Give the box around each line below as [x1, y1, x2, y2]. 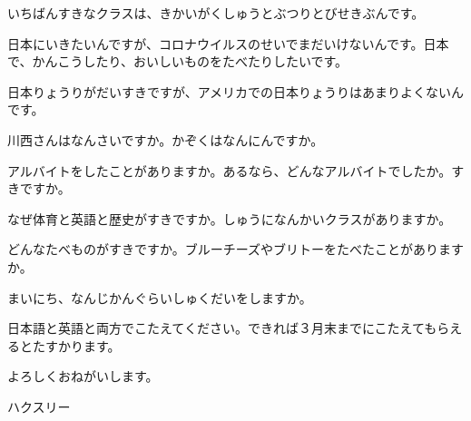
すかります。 [44, 336, 121, 355]
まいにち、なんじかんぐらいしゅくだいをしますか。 [7, 288, 312, 307]
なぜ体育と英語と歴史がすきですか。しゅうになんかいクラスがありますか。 [7, 209, 452, 228]
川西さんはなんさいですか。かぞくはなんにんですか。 [7, 130, 324, 149]
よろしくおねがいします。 [7, 367, 159, 386]
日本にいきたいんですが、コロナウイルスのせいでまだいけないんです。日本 [7, 34, 449, 53]
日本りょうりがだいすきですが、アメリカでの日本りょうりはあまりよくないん [7, 82, 465, 101]
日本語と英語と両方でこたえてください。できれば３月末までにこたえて [7, 318, 425, 338]
